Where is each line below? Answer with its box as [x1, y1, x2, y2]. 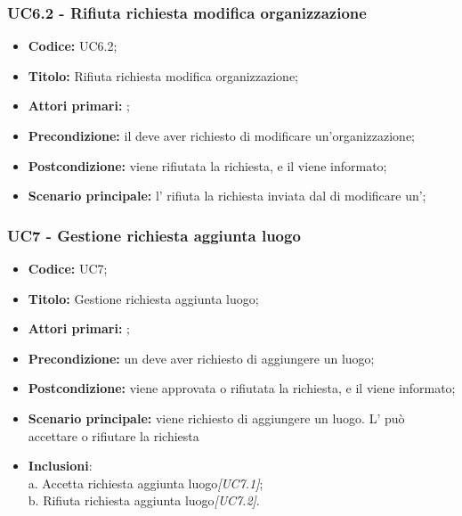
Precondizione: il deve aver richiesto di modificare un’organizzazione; [28, 127, 416, 144]
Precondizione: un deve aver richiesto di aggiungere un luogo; [28, 348, 375, 367]
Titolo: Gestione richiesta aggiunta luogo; [28, 289, 259, 307]
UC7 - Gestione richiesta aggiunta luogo [7, 224, 301, 246]
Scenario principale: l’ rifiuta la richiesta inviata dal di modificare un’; [28, 186, 426, 205]
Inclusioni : [28, 456, 93, 475]
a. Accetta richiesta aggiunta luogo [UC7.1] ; [28, 473, 263, 492]
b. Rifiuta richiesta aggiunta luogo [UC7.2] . [28, 491, 260, 510]
